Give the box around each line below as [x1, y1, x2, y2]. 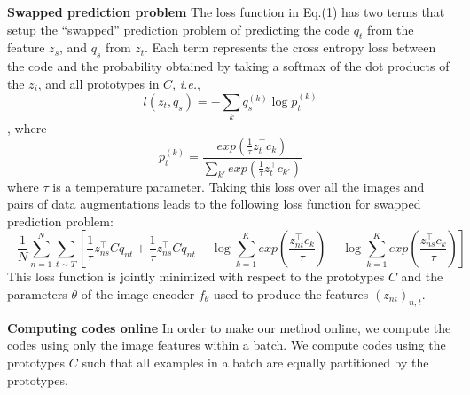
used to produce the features [213, 284, 369, 303]
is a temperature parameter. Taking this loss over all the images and [52, 177, 425, 195]
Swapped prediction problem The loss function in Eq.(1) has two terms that [7, 3, 445, 20]
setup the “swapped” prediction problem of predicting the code [7, 20, 350, 38]
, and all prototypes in [37, 74, 160, 92]
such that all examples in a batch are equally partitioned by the [82, 352, 429, 371]
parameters [7, 284, 67, 303]
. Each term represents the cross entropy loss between [145, 38, 436, 57]
